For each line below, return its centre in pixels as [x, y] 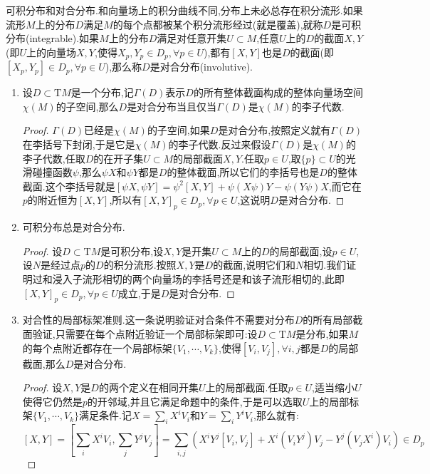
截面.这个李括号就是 [69, 186]
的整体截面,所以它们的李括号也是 [243, 172]
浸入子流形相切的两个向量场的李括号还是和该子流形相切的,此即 [198, 278]
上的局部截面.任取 [247, 387]
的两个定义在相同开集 [148, 387]
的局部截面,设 [301, 251]
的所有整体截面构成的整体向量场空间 [278, 92]
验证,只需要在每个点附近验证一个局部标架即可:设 [145, 333]
